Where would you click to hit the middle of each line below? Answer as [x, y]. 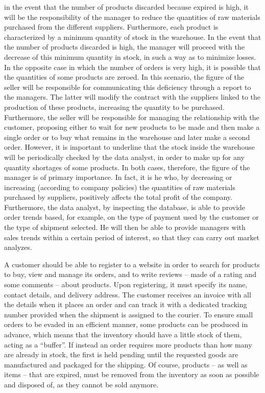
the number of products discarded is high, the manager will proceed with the [125, 47]
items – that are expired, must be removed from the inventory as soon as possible [132, 374]
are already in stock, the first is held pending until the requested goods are [121, 354]
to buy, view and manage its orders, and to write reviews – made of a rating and [130, 274]
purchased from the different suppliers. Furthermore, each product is [111, 27]
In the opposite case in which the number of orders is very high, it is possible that [132, 67]
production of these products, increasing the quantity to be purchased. [114, 107]
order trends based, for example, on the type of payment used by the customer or [131, 217]
